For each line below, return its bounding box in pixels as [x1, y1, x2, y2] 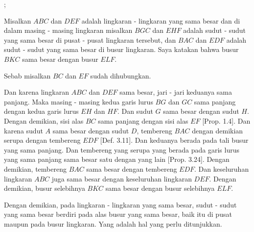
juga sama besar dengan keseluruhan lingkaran [51, 173, 192, 183]
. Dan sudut [117, 106, 153, 116]
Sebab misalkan [4, 70, 51, 80]
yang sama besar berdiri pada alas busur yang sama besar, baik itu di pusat [4, 209, 232, 219]
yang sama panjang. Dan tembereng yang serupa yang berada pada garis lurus [4, 144, 240, 155]
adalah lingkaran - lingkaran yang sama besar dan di [81, 15, 240, 26]
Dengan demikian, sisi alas [4, 115, 84, 126]
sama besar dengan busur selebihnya [105, 183, 215, 193]
